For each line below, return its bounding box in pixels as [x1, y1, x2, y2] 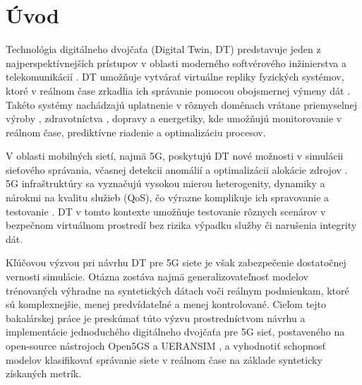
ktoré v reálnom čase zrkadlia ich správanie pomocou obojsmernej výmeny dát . [6, 83, 351, 97]
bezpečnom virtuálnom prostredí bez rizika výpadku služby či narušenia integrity [6, 218, 357, 232]
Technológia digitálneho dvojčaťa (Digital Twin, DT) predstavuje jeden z [6, 42, 321, 57]
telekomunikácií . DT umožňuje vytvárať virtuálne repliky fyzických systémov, [6, 69, 344, 84]
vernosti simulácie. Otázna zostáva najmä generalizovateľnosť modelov [6, 269, 308, 284]
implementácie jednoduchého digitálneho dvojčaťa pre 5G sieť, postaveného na [6, 324, 345, 339]
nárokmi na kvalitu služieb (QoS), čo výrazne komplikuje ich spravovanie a [6, 190, 330, 205]
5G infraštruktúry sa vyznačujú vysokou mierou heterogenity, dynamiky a [6, 176, 325, 191]
